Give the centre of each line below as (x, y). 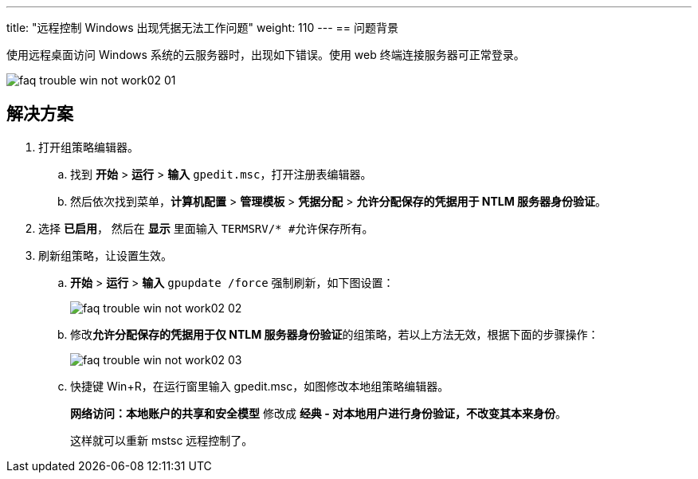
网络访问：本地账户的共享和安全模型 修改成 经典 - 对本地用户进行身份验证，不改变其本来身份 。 (319, 413)
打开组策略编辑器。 (88, 147)
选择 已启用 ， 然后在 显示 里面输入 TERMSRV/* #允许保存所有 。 (206, 228)
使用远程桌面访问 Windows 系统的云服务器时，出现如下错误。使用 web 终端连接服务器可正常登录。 (266, 55)
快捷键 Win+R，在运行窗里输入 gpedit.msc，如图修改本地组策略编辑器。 (260, 386)
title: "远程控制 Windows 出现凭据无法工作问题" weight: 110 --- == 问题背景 (202, 27)
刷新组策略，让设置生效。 (105, 255)
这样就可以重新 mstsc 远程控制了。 (162, 440)
